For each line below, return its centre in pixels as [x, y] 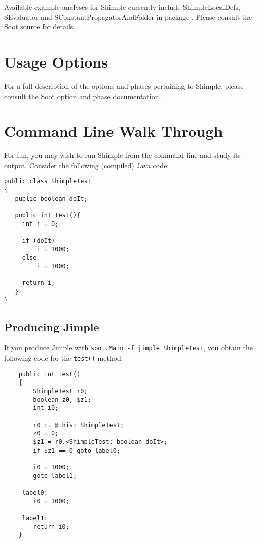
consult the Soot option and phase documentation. [83, 96]
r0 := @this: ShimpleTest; [79, 425]
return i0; [51, 527]
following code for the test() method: [64, 358]
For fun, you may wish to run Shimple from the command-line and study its [122, 155]
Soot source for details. [40, 27]
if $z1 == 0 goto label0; [77, 450]
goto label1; [55, 476]
